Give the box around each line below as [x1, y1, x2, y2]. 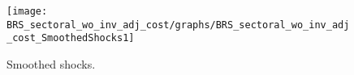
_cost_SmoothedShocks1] [6, 32, 135, 44]
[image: [6, 6, 48, 17]
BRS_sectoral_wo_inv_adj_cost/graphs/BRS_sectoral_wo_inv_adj [6, 19, 350, 31]
